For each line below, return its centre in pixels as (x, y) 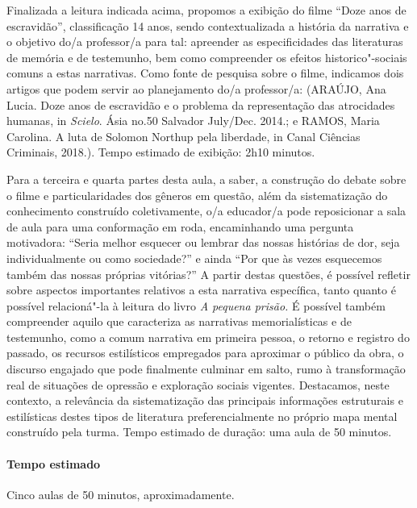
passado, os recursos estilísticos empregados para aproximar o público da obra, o (205, 353)
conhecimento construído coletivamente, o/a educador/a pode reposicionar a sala (206, 211)
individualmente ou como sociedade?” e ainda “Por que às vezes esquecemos (194, 258)
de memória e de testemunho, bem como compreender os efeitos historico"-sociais (207, 57)
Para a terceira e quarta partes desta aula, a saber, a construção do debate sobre (206, 179)
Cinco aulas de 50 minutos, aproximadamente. (121, 494)
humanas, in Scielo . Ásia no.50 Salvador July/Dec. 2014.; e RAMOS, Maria (193, 121)
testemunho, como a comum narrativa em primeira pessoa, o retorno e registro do (208, 337)
